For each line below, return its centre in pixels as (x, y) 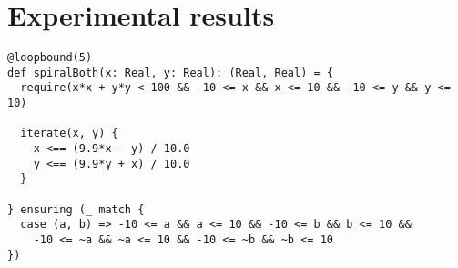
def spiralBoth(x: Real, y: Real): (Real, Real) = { (170, 72)
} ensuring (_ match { (76, 209)
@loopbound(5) (50, 58)
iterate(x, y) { (69, 134)
